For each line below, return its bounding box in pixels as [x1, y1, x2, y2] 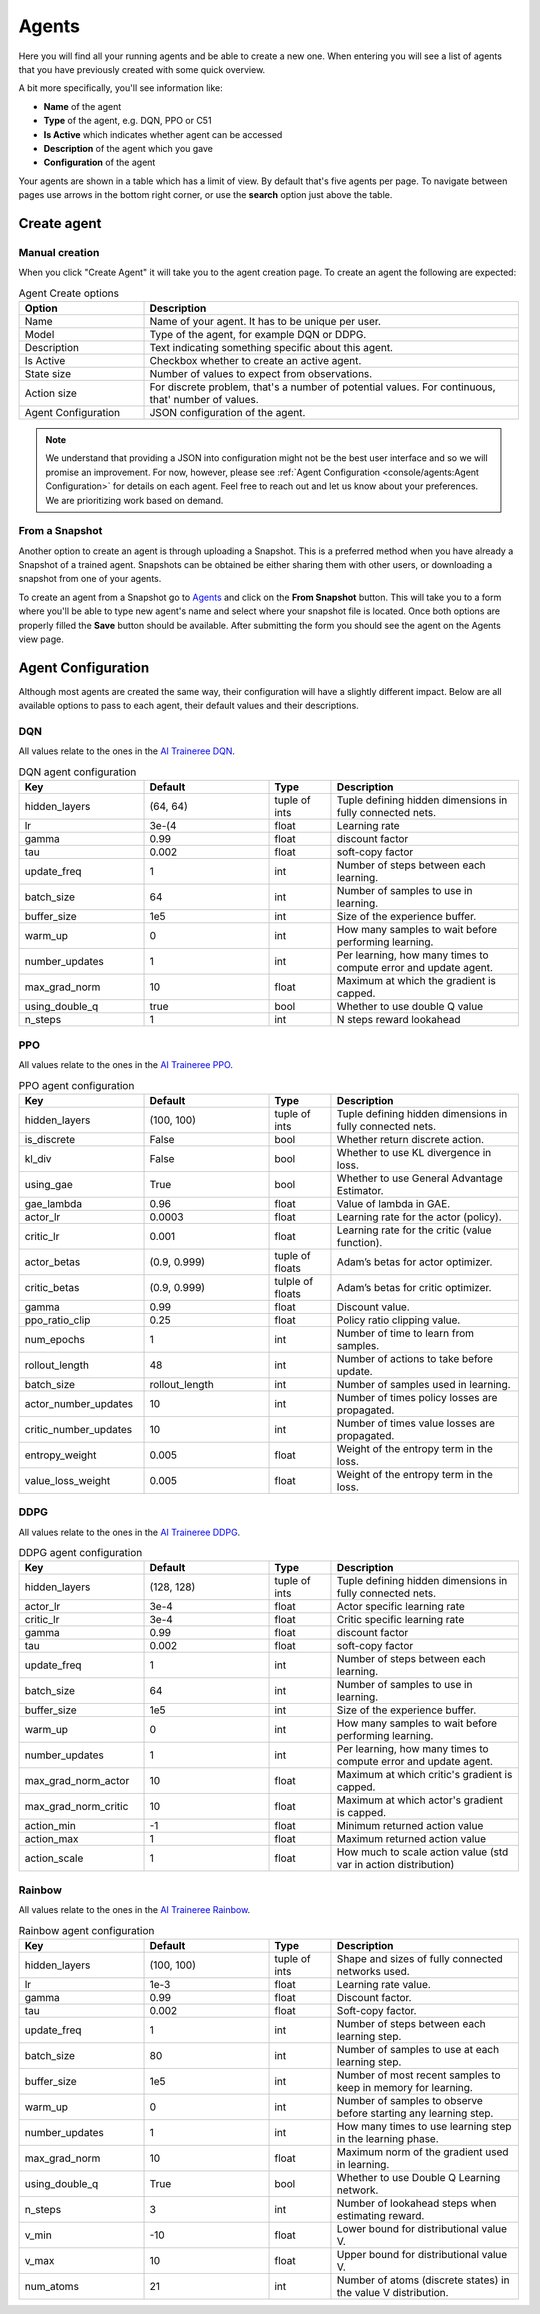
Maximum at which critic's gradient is [336, 1768, 513, 1782]
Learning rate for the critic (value [336, 1223, 492, 1237]
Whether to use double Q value [336, 1000, 484, 1014]
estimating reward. [336, 2208, 425, 2222]
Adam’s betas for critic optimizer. [336, 1280, 492, 1294]
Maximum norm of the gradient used [336, 2145, 509, 2159]
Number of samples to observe [336, 2093, 484, 2107]
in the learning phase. [336, 2131, 439, 2145]
